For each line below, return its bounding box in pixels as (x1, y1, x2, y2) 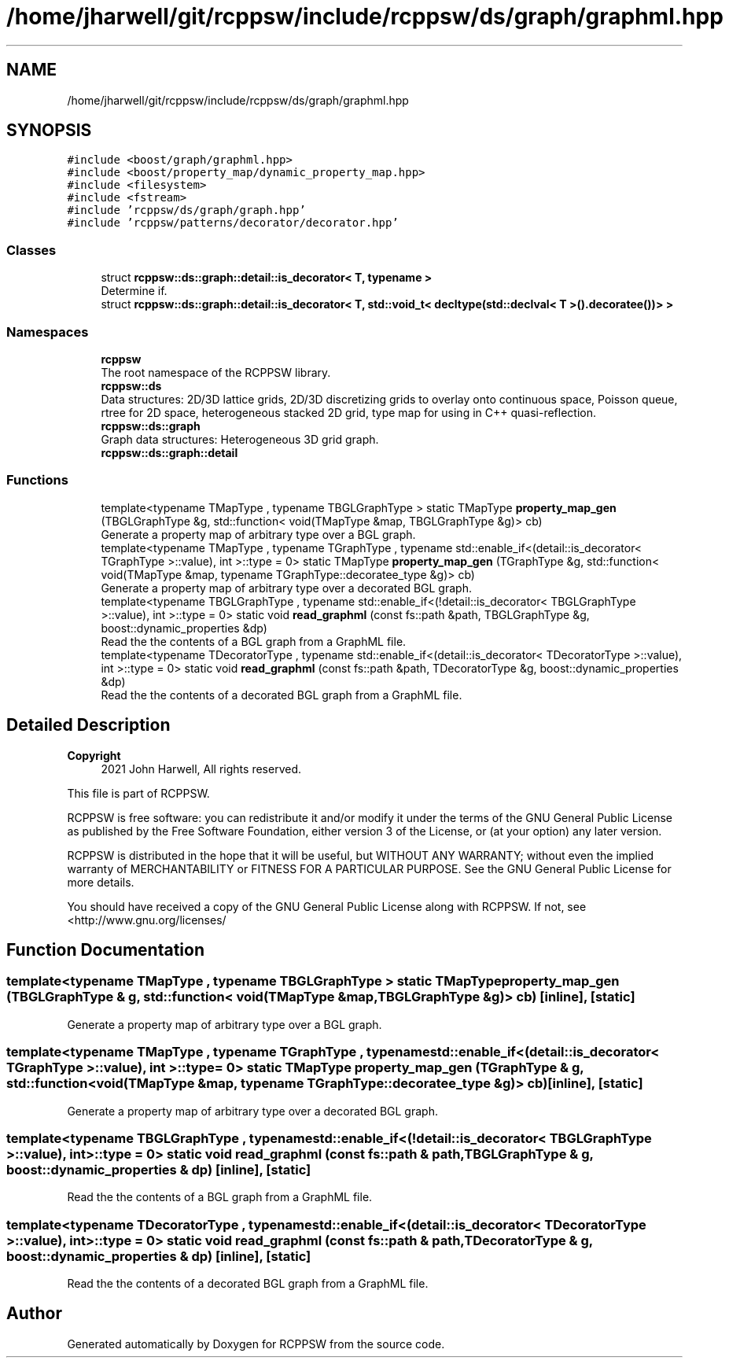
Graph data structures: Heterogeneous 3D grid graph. (101, 432, 379, 446)
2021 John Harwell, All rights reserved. (101, 761, 301, 776)
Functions (6, 472, 68, 488)
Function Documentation (6, 939, 204, 960)
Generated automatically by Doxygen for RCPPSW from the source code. (67, 1336, 445, 1351)
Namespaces (6, 323, 89, 340)
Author (6, 1303, 62, 1324)
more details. (67, 875, 134, 889)
